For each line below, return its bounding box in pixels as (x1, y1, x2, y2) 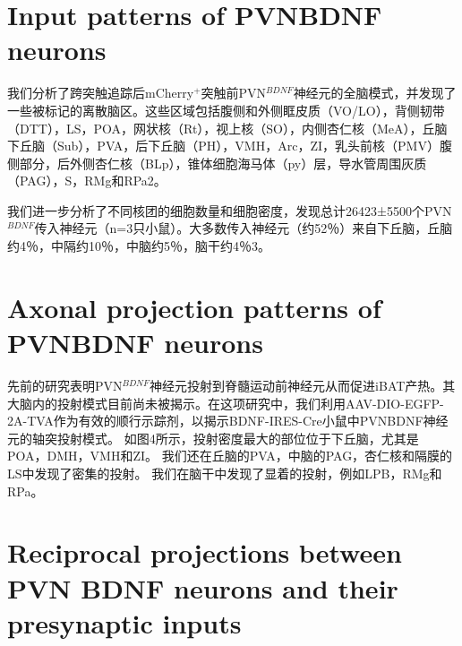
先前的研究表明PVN (7, 375, 123, 394)
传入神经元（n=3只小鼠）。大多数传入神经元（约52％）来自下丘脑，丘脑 (34, 219, 453, 237)
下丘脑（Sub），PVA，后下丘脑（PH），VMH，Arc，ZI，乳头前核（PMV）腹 (7, 136, 452, 155)
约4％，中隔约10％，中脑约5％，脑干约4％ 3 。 (7, 237, 270, 255)
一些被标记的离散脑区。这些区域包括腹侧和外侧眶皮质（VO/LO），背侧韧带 (7, 100, 445, 119)
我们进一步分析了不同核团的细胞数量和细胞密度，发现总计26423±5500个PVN (7, 201, 452, 220)
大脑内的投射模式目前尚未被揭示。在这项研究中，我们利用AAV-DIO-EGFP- (7, 393, 444, 412)
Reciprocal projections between (7, 534, 402, 571)
